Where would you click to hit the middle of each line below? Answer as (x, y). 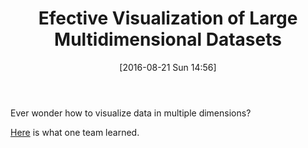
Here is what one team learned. (75, 132)
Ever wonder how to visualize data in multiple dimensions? (131, 113)
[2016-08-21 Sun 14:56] (168, 67)
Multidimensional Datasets (168, 39)
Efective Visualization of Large (168, 18)
